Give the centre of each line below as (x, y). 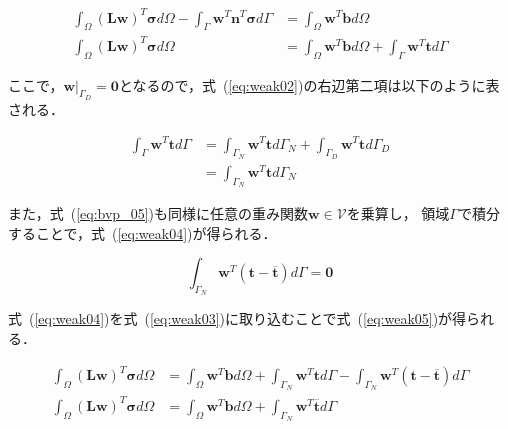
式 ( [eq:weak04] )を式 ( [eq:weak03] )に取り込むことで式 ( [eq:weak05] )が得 (237, 318)
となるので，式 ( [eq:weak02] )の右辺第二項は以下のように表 (309, 84)
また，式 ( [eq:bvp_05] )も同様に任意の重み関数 (158, 213)
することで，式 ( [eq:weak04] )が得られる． (142, 232)
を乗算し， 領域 (398, 213)
